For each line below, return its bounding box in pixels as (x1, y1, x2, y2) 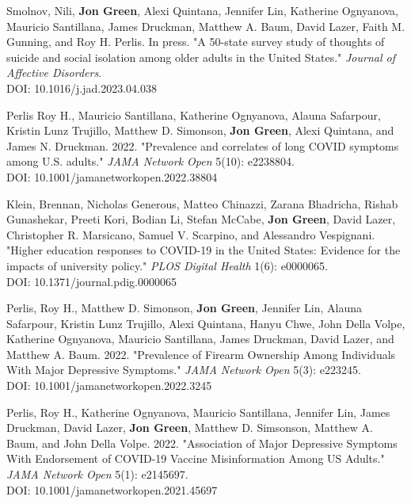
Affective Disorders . (6, 64, 102, 81)
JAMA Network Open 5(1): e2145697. (6, 466, 188, 483)
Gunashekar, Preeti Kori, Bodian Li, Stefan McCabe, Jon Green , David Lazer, (6, 211, 396, 227)
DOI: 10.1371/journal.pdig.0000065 (6, 273, 177, 289)
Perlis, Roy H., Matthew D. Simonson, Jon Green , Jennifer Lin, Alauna (6, 300, 363, 316)
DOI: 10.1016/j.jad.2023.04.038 (6, 79, 158, 96)
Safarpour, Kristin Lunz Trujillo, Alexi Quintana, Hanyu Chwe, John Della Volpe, (6, 315, 405, 331)
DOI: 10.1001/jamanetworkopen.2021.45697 (6, 481, 218, 498)
